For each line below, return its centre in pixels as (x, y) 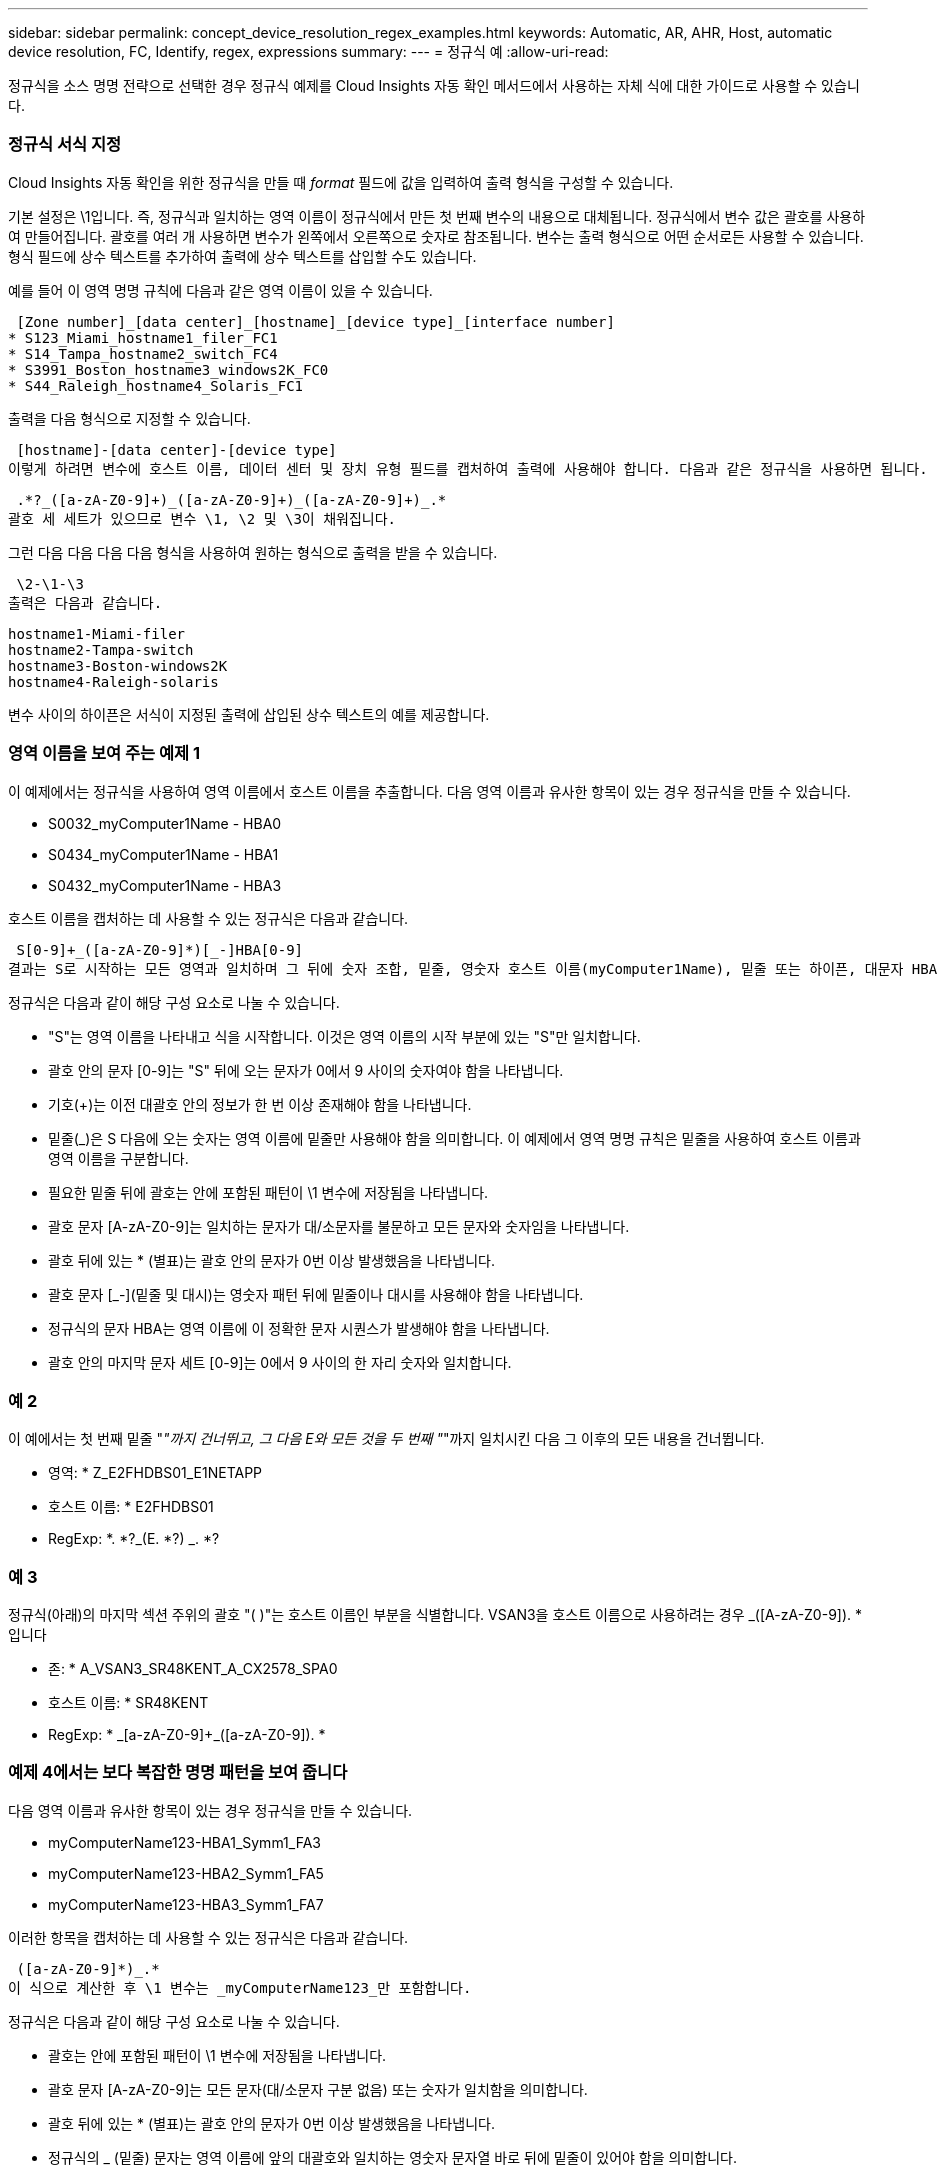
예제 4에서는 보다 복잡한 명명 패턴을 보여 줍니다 (178, 1772)
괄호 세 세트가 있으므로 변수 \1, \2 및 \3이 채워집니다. (202, 518)
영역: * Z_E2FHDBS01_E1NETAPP (155, 1473)
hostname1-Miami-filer (97, 633)
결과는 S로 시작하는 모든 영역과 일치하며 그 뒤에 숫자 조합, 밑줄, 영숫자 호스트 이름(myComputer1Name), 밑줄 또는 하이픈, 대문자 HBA (473, 968)
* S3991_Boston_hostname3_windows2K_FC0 (168, 369)
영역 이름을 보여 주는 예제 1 (104, 753)
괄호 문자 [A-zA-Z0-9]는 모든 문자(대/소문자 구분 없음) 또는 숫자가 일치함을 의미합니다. (318, 2089)
